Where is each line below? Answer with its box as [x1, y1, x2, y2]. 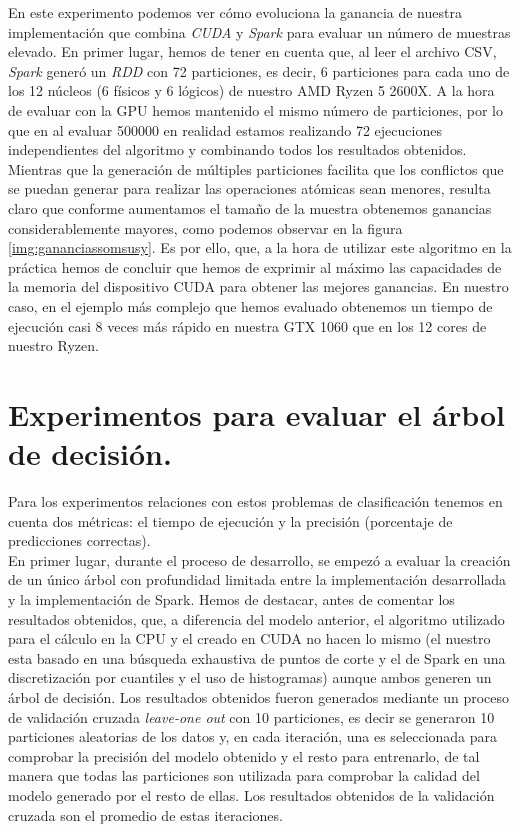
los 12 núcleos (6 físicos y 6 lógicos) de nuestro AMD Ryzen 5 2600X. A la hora [8, 80, 495, 101]
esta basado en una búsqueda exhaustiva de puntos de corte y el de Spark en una [8, 647, 506, 668]
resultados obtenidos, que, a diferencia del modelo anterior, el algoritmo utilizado [8, 608, 505, 629]
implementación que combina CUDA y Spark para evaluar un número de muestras [8, 21, 511, 42]
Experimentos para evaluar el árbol [8, 393, 505, 434]
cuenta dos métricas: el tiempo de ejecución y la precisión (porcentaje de [8, 510, 453, 531]
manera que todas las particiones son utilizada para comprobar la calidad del [8, 765, 480, 786]
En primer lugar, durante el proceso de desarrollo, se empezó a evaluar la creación [8, 549, 511, 570]
